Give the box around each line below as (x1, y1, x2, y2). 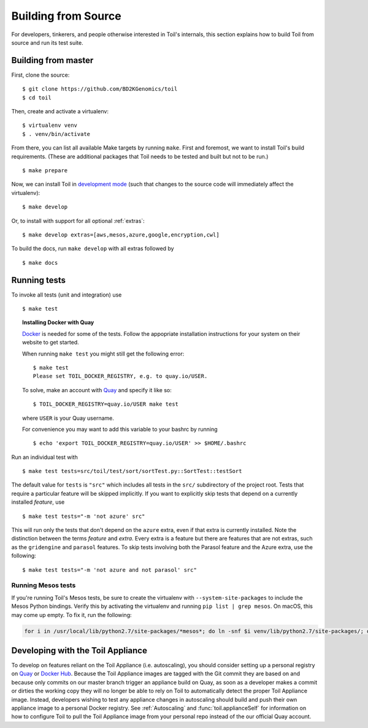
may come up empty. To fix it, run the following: (11, 611, 132, 618)
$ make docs (22, 259, 58, 266)
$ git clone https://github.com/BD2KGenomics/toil (22, 86, 178, 93)
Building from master (11, 55, 94, 66)
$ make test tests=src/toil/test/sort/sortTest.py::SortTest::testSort (22, 468, 242, 475)
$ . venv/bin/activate (22, 131, 91, 137)
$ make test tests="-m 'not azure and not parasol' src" (22, 566, 197, 573)
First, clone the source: (11, 71, 70, 78)
